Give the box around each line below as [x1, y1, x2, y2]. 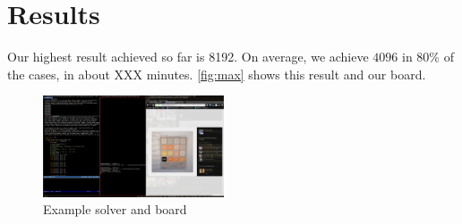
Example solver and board [43, 200, 187, 219]
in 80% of [402, 47, 454, 66]
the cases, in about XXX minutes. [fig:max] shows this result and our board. [7, 64, 426, 83]
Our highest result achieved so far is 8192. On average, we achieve [7, 47, 369, 66]
